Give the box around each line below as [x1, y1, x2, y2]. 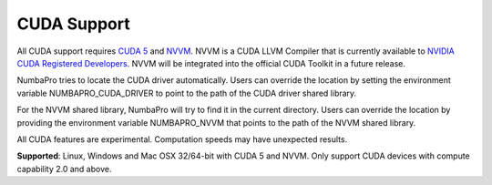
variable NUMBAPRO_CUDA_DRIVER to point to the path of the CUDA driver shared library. [16, 87, 357, 98]
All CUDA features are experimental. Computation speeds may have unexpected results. [16, 133, 348, 145]
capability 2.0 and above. [16, 163, 112, 174]
